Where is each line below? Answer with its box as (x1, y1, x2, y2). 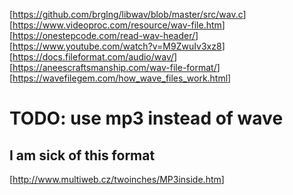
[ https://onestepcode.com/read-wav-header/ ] (9, 30, 199, 41)
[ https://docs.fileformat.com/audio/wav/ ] (9, 51, 178, 63)
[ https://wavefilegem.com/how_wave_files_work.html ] (9, 72, 232, 84)
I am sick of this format (9, 147, 156, 164)
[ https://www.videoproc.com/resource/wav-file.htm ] (9, 19, 226, 31)
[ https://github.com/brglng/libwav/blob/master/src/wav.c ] (9, 9, 247, 20)
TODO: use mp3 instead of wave (9, 107, 284, 130)
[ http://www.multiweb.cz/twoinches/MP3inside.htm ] (9, 174, 225, 185)
